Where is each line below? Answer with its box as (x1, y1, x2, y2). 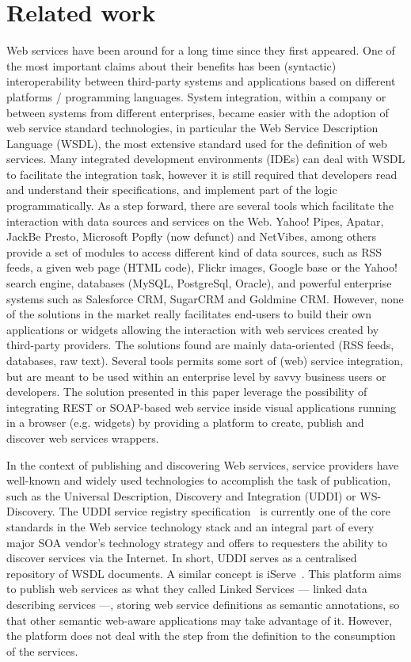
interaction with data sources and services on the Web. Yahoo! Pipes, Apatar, (6, 212, 384, 229)
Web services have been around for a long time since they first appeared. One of (6, 42, 395, 59)
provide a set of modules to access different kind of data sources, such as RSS (6, 243, 382, 260)
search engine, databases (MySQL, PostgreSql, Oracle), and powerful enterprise (6, 275, 392, 291)
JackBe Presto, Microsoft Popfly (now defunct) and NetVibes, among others (6, 228, 377, 245)
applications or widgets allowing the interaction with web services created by (6, 321, 379, 337)
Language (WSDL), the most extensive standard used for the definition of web (6, 135, 387, 151)
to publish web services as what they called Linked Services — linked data (6, 580, 367, 597)
